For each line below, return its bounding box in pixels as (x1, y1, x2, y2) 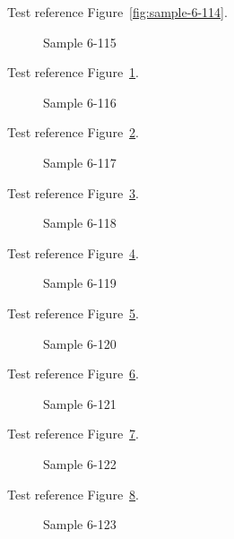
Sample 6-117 (43, 152, 117, 171)
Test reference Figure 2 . (7, 123, 139, 142)
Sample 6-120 (43, 334, 117, 352)
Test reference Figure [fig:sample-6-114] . (7, 3, 228, 21)
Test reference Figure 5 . (7, 303, 139, 322)
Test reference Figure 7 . (7, 424, 139, 443)
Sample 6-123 (43, 515, 117, 534)
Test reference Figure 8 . (7, 484, 139, 503)
